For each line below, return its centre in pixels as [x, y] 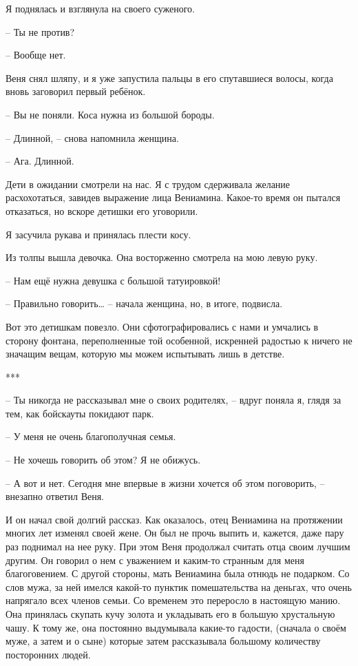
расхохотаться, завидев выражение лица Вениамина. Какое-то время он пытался [173, 197]
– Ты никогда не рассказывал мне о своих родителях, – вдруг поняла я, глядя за [173, 400]
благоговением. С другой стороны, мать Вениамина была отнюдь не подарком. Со [178, 573]
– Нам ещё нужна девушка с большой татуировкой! [113, 280]
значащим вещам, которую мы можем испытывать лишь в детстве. [145, 354]
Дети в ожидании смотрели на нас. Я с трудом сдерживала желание [148, 184]
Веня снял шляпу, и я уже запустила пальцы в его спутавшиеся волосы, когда [169, 77]
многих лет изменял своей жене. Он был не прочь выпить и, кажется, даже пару [175, 533]
